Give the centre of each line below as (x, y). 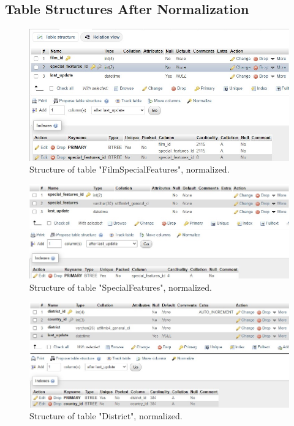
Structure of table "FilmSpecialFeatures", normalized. (130, 169)
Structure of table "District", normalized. (106, 416)
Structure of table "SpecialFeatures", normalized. (121, 287)
